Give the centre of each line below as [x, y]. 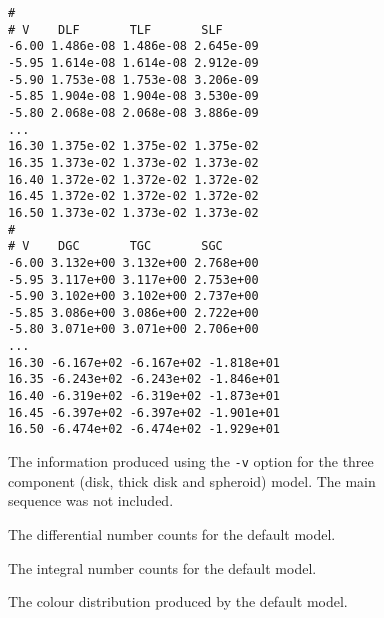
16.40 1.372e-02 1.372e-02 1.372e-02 [133, 179]
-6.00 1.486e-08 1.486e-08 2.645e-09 [133, 46]
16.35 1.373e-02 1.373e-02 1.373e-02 [133, 162]
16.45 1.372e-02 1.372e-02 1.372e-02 [133, 196]
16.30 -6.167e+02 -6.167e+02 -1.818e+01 [144, 362]
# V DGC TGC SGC [115, 246]
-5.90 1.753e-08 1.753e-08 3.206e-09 [133, 79]
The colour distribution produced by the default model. [178, 601]
